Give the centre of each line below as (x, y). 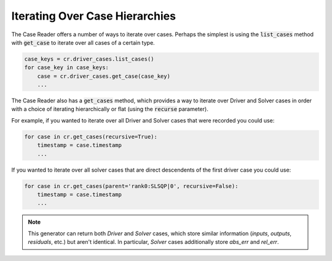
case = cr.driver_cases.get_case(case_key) (104, 76)
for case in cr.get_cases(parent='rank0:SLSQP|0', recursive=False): (131, 186)
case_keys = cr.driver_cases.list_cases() (89, 59)
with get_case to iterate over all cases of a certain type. (83, 42)
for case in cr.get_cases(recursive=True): (91, 137)
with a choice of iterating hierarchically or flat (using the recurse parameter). (110, 109)
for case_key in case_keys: (66, 68)
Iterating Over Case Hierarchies (94, 16)
